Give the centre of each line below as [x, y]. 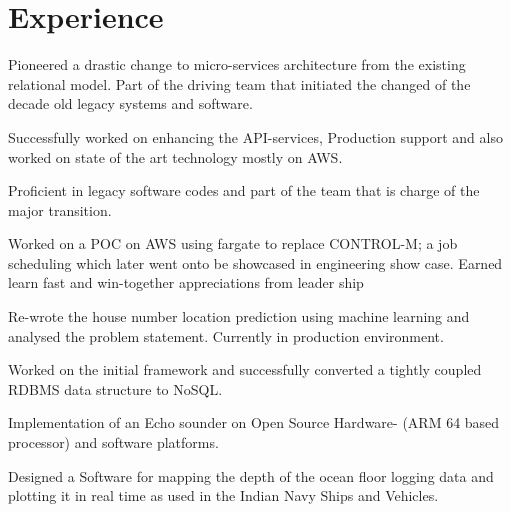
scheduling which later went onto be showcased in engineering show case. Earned [255, 262]
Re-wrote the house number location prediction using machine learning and [239, 316]
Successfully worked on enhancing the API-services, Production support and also [255, 136]
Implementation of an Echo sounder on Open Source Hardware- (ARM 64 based [254, 422]
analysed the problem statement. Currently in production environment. [226, 335]
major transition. [60, 209]
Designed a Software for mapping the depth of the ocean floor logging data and [251, 475]
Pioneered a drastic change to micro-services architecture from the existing [237, 64]
